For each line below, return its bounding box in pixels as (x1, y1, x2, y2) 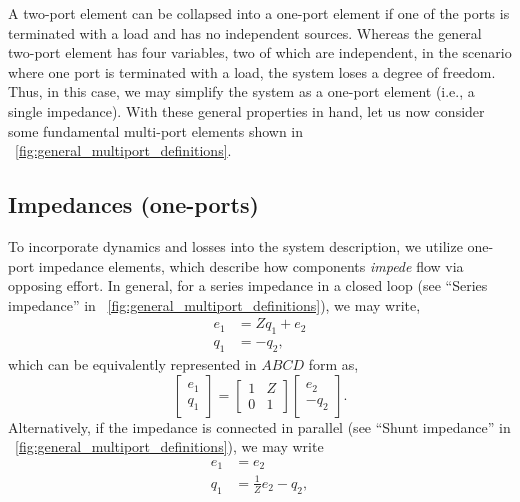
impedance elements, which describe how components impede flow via (38, 255, 464, 276)
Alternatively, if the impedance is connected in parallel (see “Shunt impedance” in (8, 416, 511, 437)
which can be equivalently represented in (8, 353, 257, 374)
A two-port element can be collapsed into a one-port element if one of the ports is (8, 3, 510, 23)
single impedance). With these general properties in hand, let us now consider (8, 100, 485, 121)
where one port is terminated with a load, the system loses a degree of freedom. (8, 61, 496, 82)
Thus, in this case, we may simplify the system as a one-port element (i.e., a (8, 81, 475, 102)
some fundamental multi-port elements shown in (8, 120, 304, 141)
